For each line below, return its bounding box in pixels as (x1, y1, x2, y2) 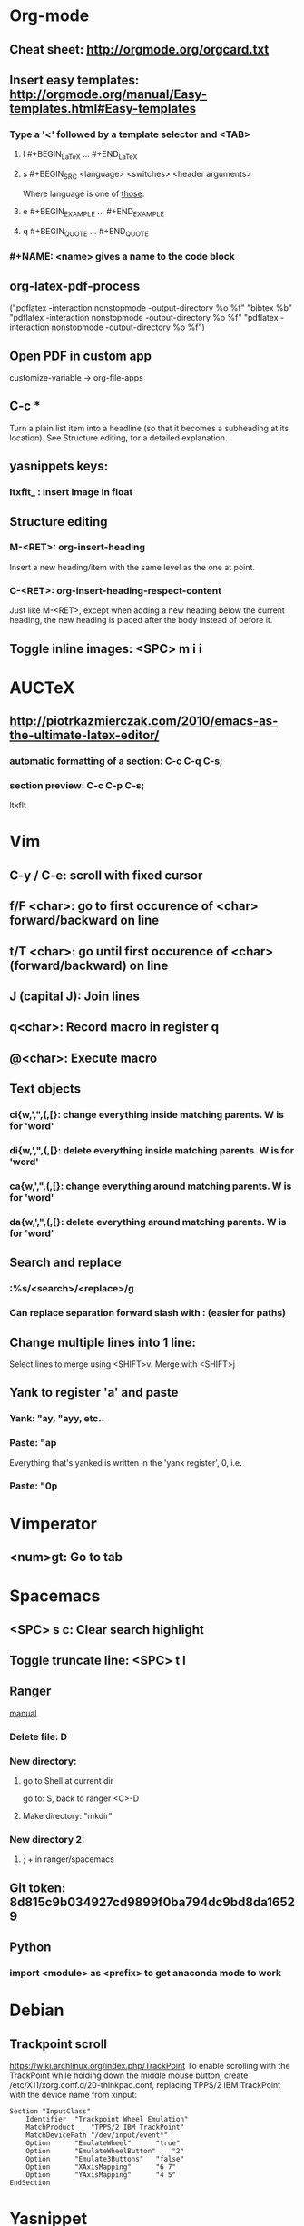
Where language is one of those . (22, 188, 145, 199)
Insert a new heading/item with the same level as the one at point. (9, 561, 256, 572)
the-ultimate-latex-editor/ (9, 727, 160, 743)
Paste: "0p (9, 1479, 58, 1492)
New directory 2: (9, 1833, 85, 1845)
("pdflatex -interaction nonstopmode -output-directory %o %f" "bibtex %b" (9, 302, 293, 313)
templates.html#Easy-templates (9, 101, 197, 116)
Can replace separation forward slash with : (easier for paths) (9, 1307, 286, 1320)
